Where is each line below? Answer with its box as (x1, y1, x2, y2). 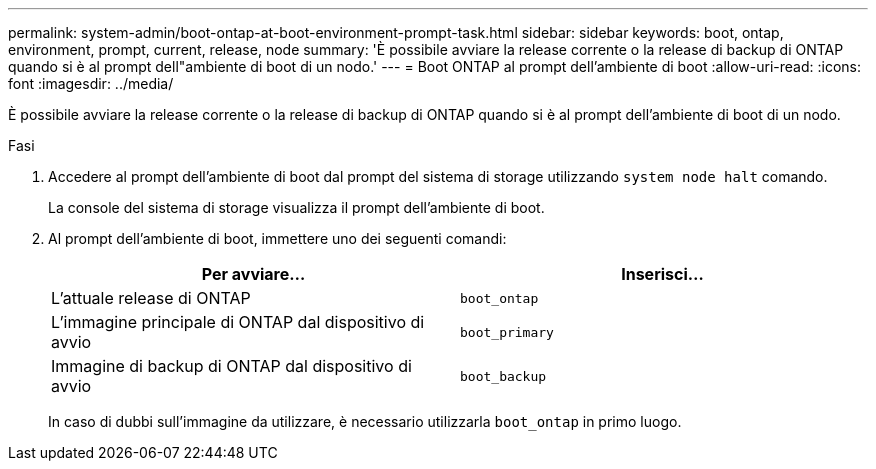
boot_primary (460, 324, 554, 340)
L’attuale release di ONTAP (51, 288, 251, 308)
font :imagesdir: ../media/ (8, 75, 174, 92)
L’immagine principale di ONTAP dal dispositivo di (51, 312, 425, 332)
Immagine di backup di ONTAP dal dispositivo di (51, 356, 412, 376)
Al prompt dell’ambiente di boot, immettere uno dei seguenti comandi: (48, 230, 507, 247)
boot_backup (460, 368, 547, 384)
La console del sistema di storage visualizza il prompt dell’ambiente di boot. (48, 199, 545, 216)
